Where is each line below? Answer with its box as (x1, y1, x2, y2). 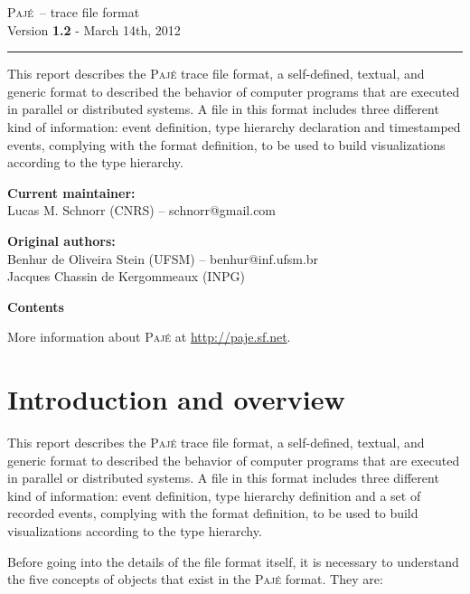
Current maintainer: (7, 183, 136, 202)
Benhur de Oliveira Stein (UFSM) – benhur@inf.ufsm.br (7, 249, 319, 268)
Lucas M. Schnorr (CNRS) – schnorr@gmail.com (7, 201, 277, 220)
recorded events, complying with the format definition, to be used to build (7, 504, 418, 523)
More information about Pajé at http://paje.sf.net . (7, 327, 291, 346)
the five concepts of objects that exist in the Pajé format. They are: (7, 570, 383, 589)
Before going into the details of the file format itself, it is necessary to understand (7, 552, 459, 570)
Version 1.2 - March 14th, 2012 (7, 20, 181, 39)
